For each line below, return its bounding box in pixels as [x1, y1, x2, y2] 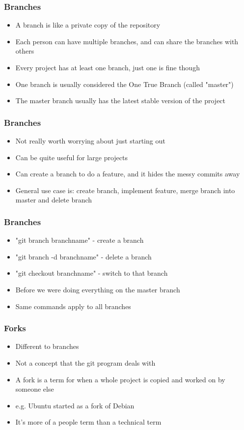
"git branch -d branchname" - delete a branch [15, 251, 152, 261]
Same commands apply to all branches [15, 301, 131, 311]
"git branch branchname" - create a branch [15, 235, 144, 245]
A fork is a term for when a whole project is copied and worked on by [15, 374, 225, 384]
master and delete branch [15, 195, 92, 205]
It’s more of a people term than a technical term [15, 417, 162, 427]
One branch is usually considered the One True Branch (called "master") [15, 79, 234, 89]
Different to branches [15, 341, 79, 351]
